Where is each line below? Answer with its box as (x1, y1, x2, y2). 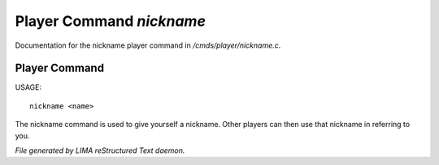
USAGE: (15, 82, 42, 92)
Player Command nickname (15, 12, 206, 30)
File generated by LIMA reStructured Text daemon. (15, 146, 185, 155)
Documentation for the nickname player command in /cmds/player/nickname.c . (15, 40, 281, 50)
